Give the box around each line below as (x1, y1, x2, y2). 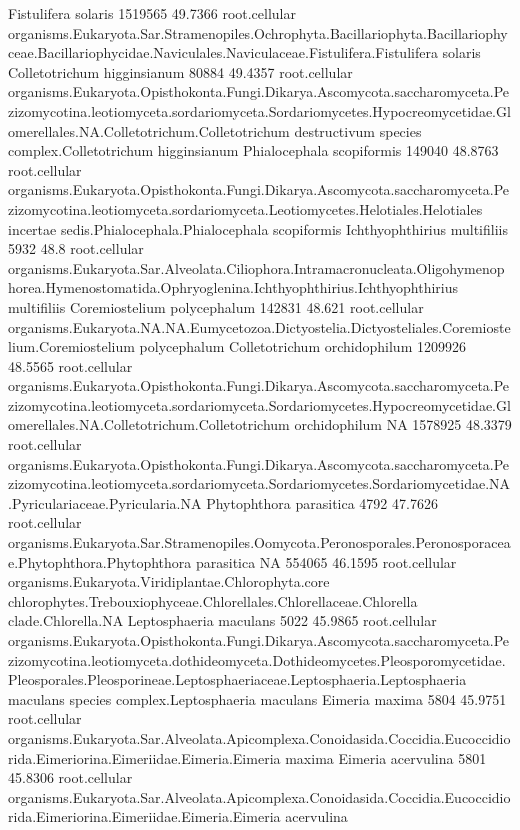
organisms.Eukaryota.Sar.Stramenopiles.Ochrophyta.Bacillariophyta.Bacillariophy (8, 22, 508, 43)
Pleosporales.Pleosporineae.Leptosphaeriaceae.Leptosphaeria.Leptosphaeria (8, 669, 467, 690)
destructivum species (294, 120, 422, 141)
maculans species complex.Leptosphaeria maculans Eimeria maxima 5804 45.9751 (8, 688, 507, 709)
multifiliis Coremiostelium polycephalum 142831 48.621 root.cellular (8, 296, 424, 317)
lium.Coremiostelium (8, 336, 135, 357)
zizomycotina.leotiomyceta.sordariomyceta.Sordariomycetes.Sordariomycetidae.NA (8, 473, 511, 494)
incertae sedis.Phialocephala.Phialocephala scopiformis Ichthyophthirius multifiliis (8, 218, 508, 239)
